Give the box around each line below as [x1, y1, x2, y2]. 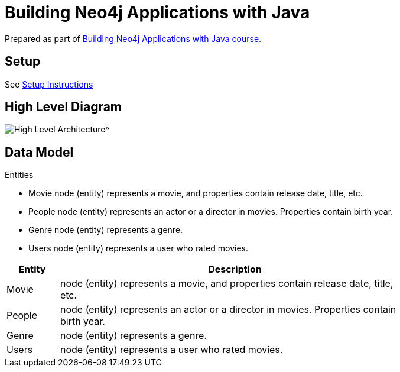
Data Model [5, 144, 74, 160]
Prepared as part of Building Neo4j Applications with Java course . [5, 33, 262, 44]
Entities [5, 170, 34, 180]
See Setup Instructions [5, 79, 93, 89]
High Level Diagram [5, 99, 122, 115]
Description [208, 263, 262, 276]
